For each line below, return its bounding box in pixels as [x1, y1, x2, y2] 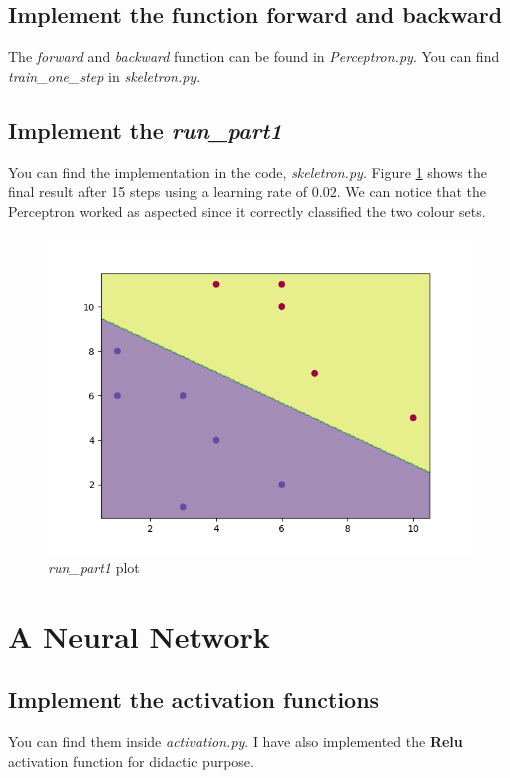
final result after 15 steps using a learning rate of [8, 181, 308, 202]
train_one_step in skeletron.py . [8, 65, 201, 86]
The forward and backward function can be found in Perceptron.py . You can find [8, 46, 500, 67]
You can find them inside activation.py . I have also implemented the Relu [8, 731, 463, 752]
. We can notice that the [336, 181, 487, 202]
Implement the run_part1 [8, 114, 282, 145]
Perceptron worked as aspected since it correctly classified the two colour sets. [8, 200, 486, 221]
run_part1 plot [48, 556, 140, 577]
